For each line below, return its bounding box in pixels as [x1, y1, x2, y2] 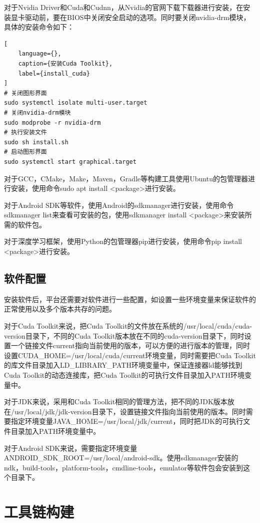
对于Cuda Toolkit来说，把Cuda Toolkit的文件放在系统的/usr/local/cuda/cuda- [4, 321, 252, 331]
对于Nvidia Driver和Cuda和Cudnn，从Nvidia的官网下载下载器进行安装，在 [4, 2, 243, 12]
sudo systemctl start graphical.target [4, 158, 136, 165]
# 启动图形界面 [4, 148, 47, 156]
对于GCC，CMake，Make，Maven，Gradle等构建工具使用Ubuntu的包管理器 [4, 173, 248, 183]
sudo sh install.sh [4, 138, 68, 146]
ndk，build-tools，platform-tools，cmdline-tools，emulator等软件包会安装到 [4, 462, 243, 472]
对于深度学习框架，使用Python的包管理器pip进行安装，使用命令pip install [4, 236, 242, 246]
